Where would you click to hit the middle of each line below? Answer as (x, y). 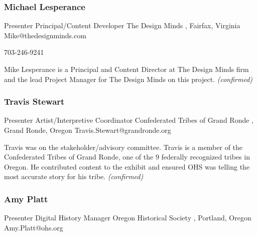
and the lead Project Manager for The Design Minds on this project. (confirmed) (128, 79)
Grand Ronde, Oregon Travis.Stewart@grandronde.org (88, 130)
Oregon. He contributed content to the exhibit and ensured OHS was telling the (127, 166)
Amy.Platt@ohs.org (34, 227)
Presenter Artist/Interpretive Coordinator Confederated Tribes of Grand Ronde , (129, 120)
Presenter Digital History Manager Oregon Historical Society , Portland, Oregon (128, 218)
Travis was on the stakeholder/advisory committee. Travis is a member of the (123, 147)
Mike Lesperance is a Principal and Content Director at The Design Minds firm (126, 69)
